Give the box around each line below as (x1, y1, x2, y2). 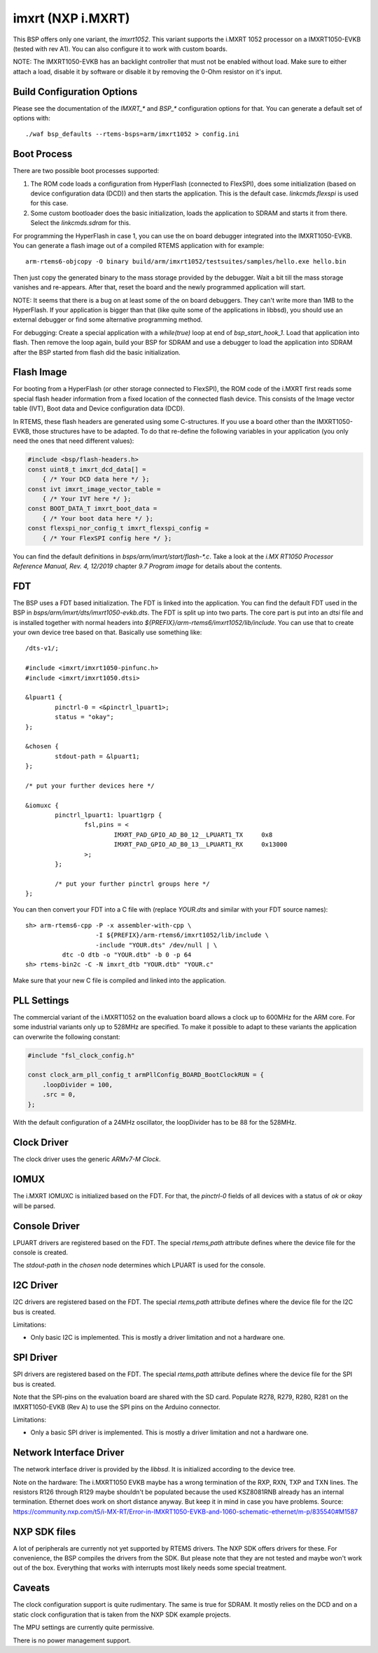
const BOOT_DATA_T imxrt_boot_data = (27, 505, 157, 513)
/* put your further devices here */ (25, 781, 155, 790)
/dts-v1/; (25, 645, 59, 652)
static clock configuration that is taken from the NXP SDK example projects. (13, 1610, 231, 1619)
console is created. (13, 1248, 69, 1256)
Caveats (13, 1582, 50, 1594)
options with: (13, 114, 50, 123)
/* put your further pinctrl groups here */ (55, 879, 210, 888)
